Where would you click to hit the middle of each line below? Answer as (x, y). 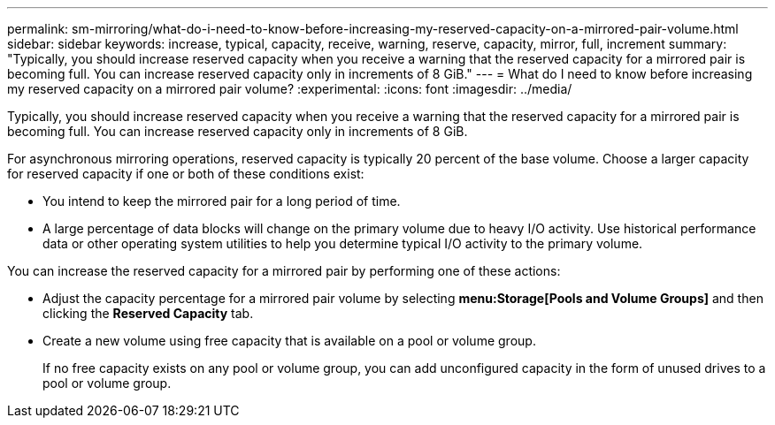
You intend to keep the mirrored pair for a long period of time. (222, 201)
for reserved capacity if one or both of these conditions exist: (186, 174)
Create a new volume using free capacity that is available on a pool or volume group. (289, 341)
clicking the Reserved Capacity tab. (148, 313)
